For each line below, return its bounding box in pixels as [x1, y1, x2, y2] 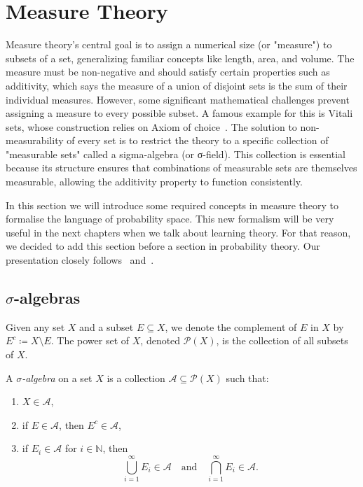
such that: [226, 370, 269, 385]
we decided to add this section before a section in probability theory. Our [6, 239, 320, 253]
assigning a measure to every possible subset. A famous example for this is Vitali [6, 106, 353, 120]
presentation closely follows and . [6, 253, 154, 267]
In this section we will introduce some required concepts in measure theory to [6, 197, 338, 212]
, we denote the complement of [165, 319, 297, 334]
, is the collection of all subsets [216, 333, 348, 348]
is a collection [107, 370, 165, 385]
